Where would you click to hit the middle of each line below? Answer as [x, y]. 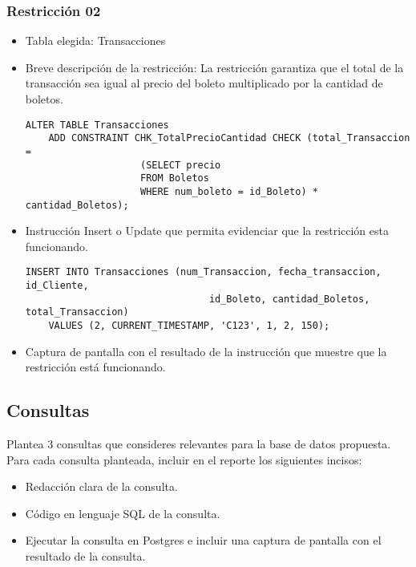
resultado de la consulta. [85, 556]
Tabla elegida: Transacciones [95, 40]
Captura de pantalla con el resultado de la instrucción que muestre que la [206, 351]
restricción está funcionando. [95, 367]
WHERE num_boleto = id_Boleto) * [229, 191]
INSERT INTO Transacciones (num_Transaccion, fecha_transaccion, [203, 272]
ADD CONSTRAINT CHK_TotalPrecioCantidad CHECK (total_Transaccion [229, 138]
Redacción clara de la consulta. [101, 486]
